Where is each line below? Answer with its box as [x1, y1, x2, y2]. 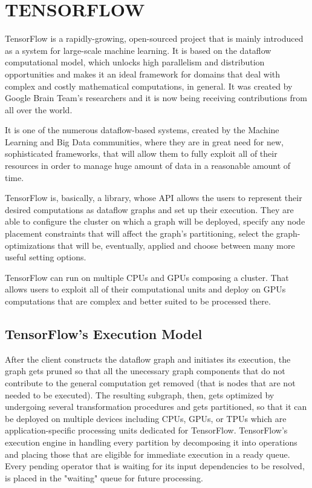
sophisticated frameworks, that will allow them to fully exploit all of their [5, 147, 278, 160]
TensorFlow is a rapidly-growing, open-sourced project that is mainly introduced [5, 32, 304, 45]
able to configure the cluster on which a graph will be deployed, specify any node [5, 215, 305, 228]
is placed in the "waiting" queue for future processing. [5, 471, 203, 484]
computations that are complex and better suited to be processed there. [5, 295, 271, 307]
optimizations [5, 239, 55, 251]
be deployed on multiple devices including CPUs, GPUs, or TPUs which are [5, 412, 287, 424]
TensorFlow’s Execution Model [5, 324, 203, 343]
